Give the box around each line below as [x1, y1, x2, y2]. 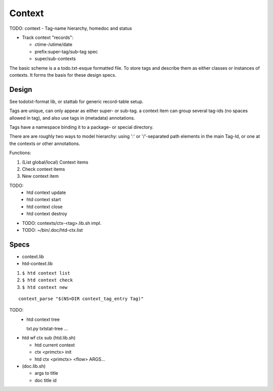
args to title [34, 370, 58, 376]
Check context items [22, 166, 65, 172]
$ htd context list [22, 270, 70, 276]
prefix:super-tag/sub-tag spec [34, 48, 98, 55]
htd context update [26, 189, 66, 196]
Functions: [9, 150, 31, 156]
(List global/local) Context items [22, 159, 88, 165]
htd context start [26, 197, 61, 203]
